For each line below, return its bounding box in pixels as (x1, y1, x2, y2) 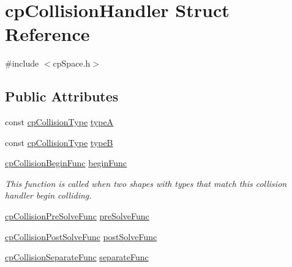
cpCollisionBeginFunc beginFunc (5, 156, 127, 169)
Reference (5, 21, 90, 46)
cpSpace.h (53, 57, 91, 70)
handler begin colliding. (5, 189, 92, 202)
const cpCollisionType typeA (5, 115, 114, 128)
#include (5, 57, 39, 70)
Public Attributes (5, 87, 119, 106)
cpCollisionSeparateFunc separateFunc (5, 251, 149, 263)
